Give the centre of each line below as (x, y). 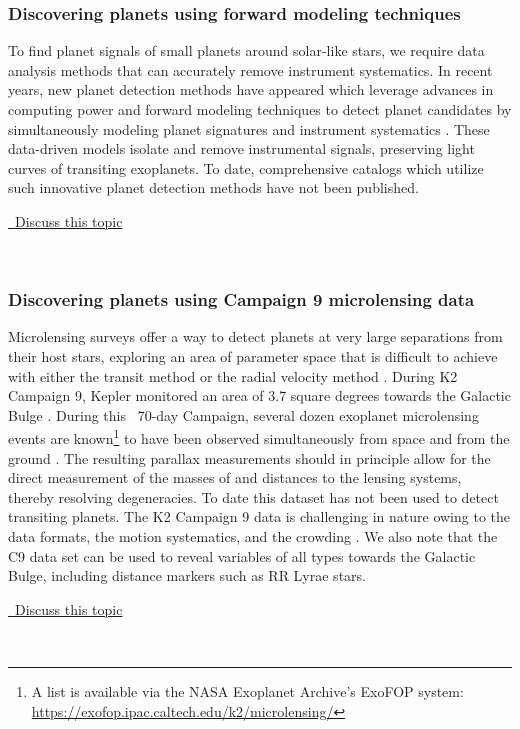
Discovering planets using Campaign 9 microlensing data (241, 299)
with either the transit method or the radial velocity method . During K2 (233, 375)
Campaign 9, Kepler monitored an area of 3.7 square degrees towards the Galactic (259, 395)
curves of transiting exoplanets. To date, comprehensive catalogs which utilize (246, 167)
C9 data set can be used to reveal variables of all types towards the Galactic (242, 555)
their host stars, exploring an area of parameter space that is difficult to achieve (253, 355)
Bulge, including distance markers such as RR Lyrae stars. (187, 575)
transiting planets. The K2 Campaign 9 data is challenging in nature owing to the (259, 516)
